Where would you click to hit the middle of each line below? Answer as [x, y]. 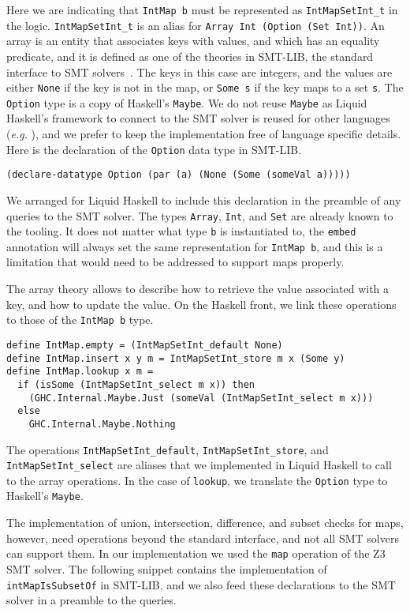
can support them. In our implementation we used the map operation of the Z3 [196, 553]
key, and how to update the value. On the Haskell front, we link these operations [201, 304]
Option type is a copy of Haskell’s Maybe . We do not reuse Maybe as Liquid [187, 102]
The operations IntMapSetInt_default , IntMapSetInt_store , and [168, 449]
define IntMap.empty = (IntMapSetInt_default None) [145, 345]
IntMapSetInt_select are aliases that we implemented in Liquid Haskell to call [199, 465]
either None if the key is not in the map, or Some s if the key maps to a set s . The [205, 87]
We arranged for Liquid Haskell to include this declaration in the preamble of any [204, 199]
